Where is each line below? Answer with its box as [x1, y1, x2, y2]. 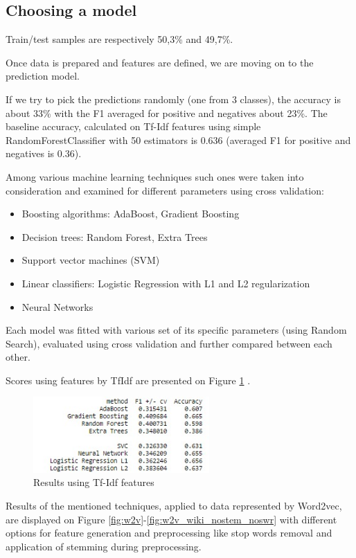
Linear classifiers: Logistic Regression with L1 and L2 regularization [21, 276, 310, 290]
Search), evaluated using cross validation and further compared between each [6, 336, 332, 350]
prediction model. [6, 69, 80, 83]
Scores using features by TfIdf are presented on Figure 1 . [6, 372, 251, 387]
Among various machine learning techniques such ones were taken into [6, 169, 304, 183]
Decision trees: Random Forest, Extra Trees [21, 229, 208, 244]
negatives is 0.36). [6, 146, 82, 161]
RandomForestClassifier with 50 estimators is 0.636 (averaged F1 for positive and [6, 132, 351, 147]
